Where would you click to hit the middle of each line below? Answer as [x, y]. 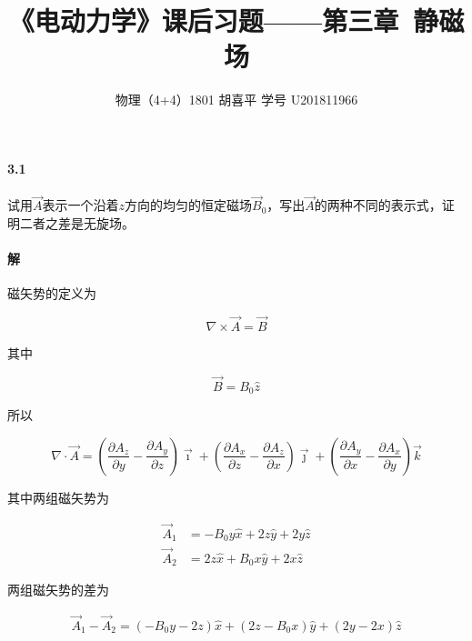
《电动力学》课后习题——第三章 [204, 20]
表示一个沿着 [80, 205]
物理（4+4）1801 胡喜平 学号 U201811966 [236, 100]
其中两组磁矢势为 [58, 497]
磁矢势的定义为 [52, 293]
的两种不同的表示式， [378, 205]
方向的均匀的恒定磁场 [189, 205]
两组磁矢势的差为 [58, 589]
